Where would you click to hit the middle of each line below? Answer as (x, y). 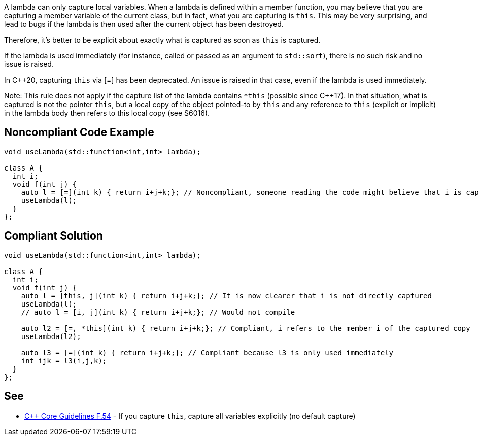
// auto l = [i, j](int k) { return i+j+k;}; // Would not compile (158, 312)
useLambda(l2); (51, 336)
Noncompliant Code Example (79, 132)
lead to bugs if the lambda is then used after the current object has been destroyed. (144, 24)
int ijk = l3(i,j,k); (64, 361)
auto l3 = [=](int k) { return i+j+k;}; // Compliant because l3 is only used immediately (207, 352)
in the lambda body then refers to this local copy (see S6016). (107, 113)
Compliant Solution (54, 236)
